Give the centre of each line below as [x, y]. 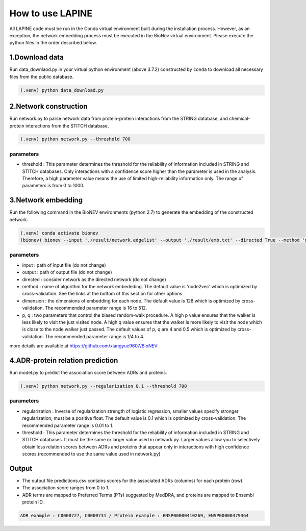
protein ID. [33, 502]
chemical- [239, 119]
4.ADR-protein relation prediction [64, 360]
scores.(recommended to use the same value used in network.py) [91, 454]
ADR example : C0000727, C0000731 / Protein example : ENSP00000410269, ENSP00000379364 [135, 516]
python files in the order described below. [53, 43]
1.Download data [36, 57]
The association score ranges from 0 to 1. [66, 488]
